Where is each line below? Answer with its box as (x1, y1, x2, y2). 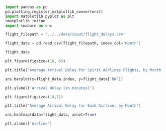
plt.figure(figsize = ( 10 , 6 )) (5, 59, 66, 64)
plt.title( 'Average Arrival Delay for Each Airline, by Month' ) (5, 103, 141, 108)
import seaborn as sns (5, 23, 52, 28)
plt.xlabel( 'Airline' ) (5, 121, 52, 126)
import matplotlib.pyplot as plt (5, 14, 75, 19)
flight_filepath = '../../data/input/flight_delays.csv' (5, 32, 126, 37)
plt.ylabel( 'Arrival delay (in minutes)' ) (5, 86, 94, 90)
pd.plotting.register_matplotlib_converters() (5, 9, 103, 14)
